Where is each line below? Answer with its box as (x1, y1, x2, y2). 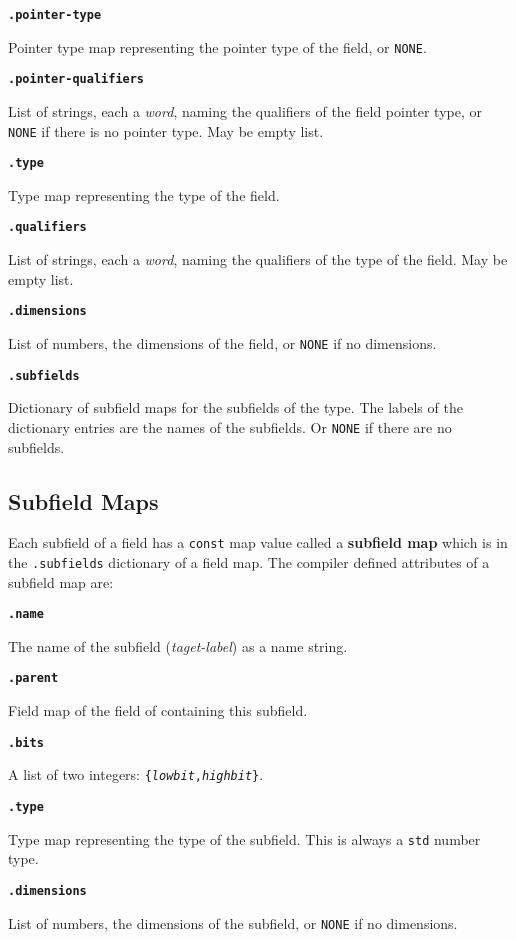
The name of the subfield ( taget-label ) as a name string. (8, 635, 348, 656)
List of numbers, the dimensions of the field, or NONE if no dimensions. (8, 332, 437, 353)
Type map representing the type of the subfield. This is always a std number (8, 828, 481, 849)
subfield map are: (8, 571, 114, 592)
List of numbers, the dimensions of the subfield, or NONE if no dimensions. (8, 912, 458, 933)
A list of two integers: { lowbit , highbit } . (8, 764, 264, 785)
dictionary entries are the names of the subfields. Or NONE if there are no (8, 416, 452, 437)
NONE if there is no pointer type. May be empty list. (8, 120, 324, 141)
